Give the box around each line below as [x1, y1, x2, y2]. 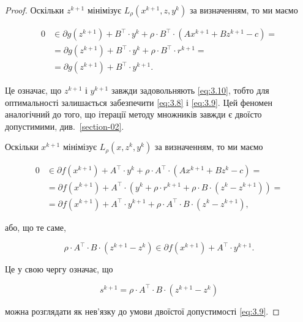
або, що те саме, [5, 220, 66, 233]
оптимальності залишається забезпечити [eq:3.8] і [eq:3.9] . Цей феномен [5, 95, 272, 108]
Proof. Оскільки [5, 4, 64, 16]
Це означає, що [5, 84, 62, 97]
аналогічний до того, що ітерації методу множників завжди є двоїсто [5, 108, 262, 121]
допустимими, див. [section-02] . [5, 119, 124, 132]
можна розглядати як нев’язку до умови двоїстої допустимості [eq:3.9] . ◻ [5, 304, 280, 317]
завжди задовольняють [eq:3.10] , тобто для [111, 84, 269, 97]
